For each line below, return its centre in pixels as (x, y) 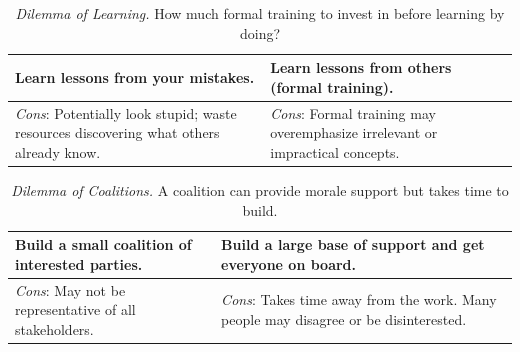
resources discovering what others (117, 132)
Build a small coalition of (103, 244)
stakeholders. (54, 328)
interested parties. (79, 263)
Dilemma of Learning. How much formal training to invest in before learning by (260, 13)
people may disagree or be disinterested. (344, 318)
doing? (260, 32)
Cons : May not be (70, 289)
